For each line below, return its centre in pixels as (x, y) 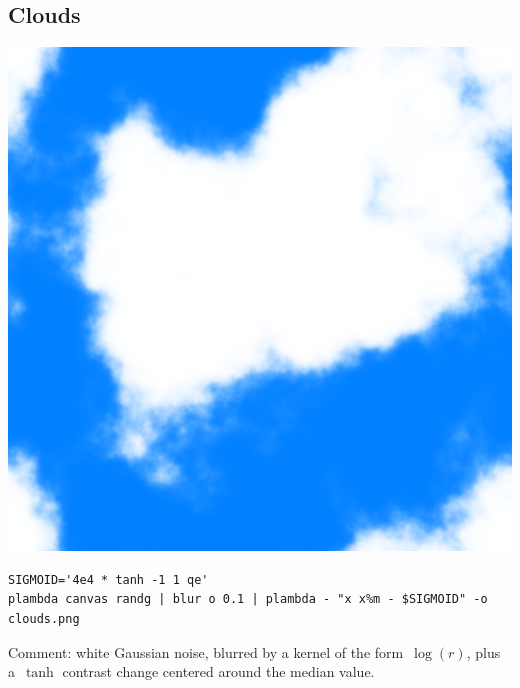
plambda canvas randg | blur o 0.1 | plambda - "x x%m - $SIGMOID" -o (248, 599)
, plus (483, 651)
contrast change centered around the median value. (218, 671)
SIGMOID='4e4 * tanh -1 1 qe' (108, 579)
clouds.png (44, 618)
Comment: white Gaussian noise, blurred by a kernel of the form (206, 651)
